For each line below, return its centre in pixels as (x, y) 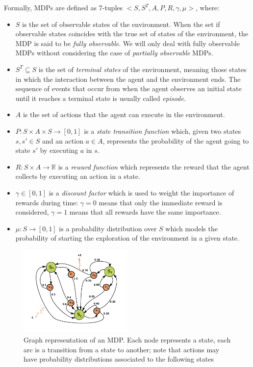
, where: (207, 7)
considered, (32, 212)
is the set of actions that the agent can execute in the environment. (124, 114)
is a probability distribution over (108, 228)
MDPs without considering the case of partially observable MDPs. (114, 53)
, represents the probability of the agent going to (176, 140)
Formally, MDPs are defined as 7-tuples (63, 7)
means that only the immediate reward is (161, 202)
